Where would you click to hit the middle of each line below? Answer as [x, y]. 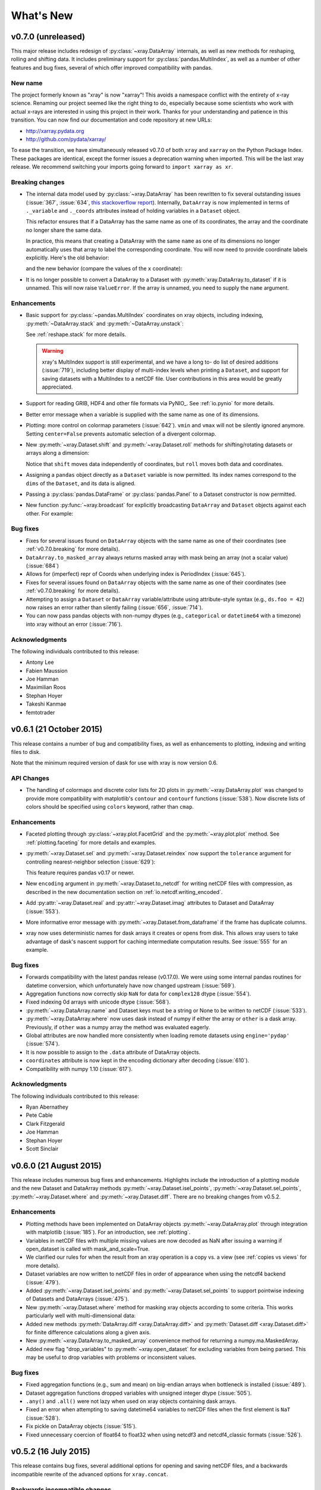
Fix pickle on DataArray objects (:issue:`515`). [81, 1426]
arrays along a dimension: [57, 453]
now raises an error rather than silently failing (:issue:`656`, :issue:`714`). [114, 607]
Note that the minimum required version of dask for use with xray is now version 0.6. [114, 763]
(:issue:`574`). [43, 1044]
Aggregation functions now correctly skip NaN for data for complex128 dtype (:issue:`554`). [139, 994]
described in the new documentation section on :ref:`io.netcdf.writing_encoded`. [124, 892]
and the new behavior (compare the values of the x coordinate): [104, 269]
